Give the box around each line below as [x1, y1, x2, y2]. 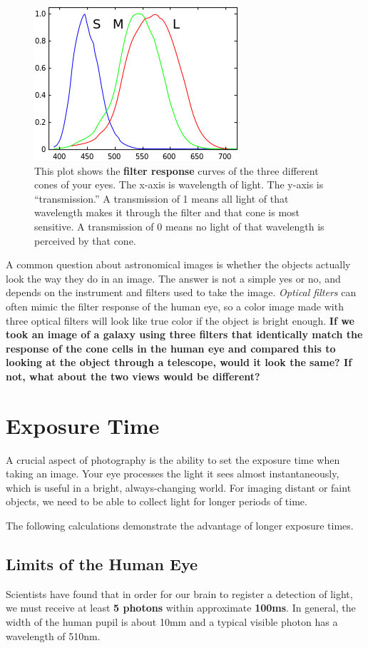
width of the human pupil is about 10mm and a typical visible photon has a [6, 614, 338, 629]
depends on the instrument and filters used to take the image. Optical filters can [6, 285, 357, 300]
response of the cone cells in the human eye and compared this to [6, 340, 336, 355]
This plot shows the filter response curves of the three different [34, 163, 319, 178]
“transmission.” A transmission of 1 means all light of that [34, 191, 289, 206]
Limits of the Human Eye [6, 552, 198, 574]
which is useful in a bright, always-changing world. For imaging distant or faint [6, 480, 352, 495]
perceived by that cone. [34, 233, 136, 248]
